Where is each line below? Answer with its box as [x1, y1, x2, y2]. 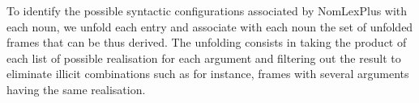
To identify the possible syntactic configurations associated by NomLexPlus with [6, 2, 408, 19]
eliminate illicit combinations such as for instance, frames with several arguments [6, 65, 409, 82]
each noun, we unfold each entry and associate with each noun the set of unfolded [6, 18, 413, 35]
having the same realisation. [6, 80, 146, 97]
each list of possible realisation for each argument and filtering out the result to [6, 49, 401, 66]
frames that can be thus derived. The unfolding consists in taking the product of [6, 34, 407, 51]
